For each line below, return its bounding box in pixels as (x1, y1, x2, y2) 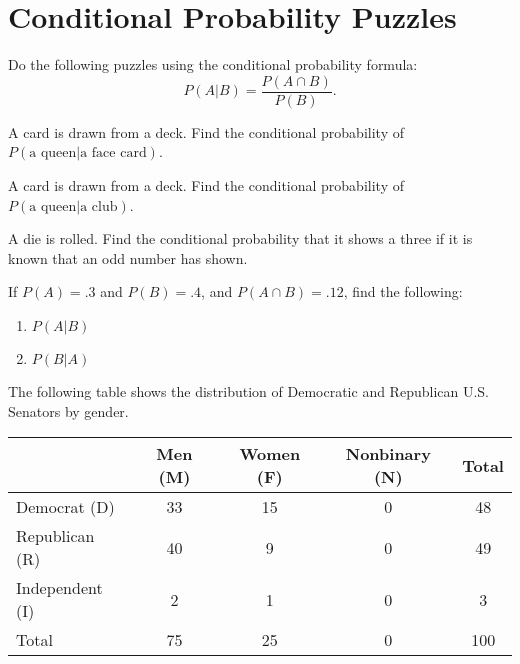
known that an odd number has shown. (8, 247, 248, 268)
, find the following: (343, 281, 463, 302)
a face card (80, 146, 147, 161)
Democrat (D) (16, 495, 115, 519)
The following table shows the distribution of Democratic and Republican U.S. (8, 380, 490, 401)
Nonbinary (345, 442, 431, 466)
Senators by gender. (8, 400, 129, 421)
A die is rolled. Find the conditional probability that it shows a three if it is (8, 228, 473, 249)
